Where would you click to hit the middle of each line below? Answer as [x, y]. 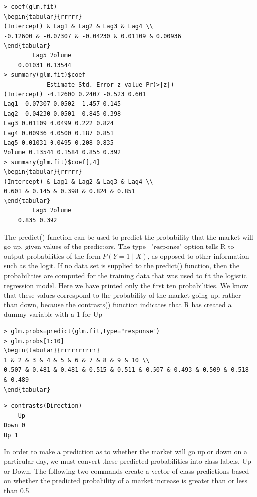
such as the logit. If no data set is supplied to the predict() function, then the [122, 266]
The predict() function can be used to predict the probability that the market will [128, 236]
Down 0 [15, 425]
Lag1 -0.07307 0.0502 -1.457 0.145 [63, 104]
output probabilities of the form [52, 256]
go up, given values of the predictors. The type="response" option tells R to [119, 246]
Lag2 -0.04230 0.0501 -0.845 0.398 [63, 114]
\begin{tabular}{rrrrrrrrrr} [52, 351]
